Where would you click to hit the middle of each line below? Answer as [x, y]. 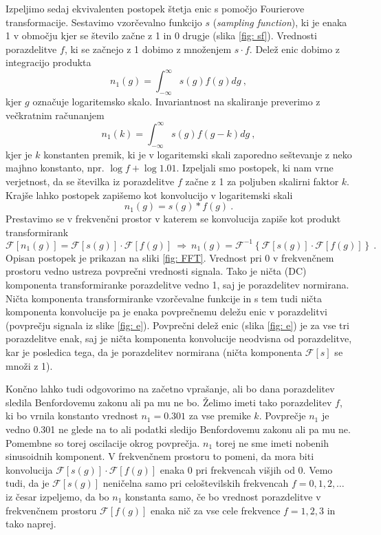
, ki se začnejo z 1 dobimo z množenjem [148, 49]
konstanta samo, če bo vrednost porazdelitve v [223, 496]
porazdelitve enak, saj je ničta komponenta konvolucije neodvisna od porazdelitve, [179, 338]
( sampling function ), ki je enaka [280, 22]
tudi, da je [28, 483]
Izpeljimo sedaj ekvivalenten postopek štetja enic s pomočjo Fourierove [155, 8]
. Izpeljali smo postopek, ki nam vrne [255, 168]
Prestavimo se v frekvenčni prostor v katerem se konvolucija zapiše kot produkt [173, 219]
